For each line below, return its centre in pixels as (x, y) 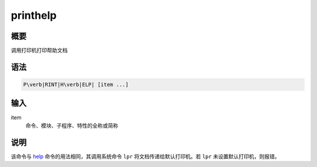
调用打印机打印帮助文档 (39, 51)
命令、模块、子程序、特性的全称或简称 (72, 125)
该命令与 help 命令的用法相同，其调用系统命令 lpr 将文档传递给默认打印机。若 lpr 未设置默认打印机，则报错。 (145, 156)
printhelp (34, 15)
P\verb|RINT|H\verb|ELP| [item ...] (76, 85)
